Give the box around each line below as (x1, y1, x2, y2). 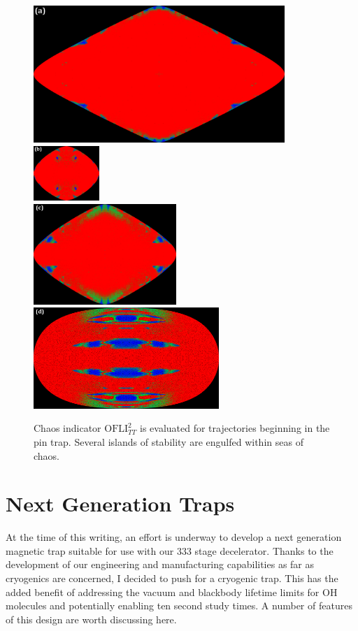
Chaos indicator (34, 421, 101, 435)
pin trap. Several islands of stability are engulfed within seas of (34, 434, 303, 449)
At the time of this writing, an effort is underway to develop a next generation (6, 530, 342, 544)
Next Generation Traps (6, 489, 235, 518)
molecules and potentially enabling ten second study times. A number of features (6, 598, 352, 613)
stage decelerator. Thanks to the (194, 543, 334, 558)
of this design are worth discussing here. (6, 611, 177, 626)
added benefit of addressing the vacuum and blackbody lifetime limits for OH (6, 584, 338, 599)
